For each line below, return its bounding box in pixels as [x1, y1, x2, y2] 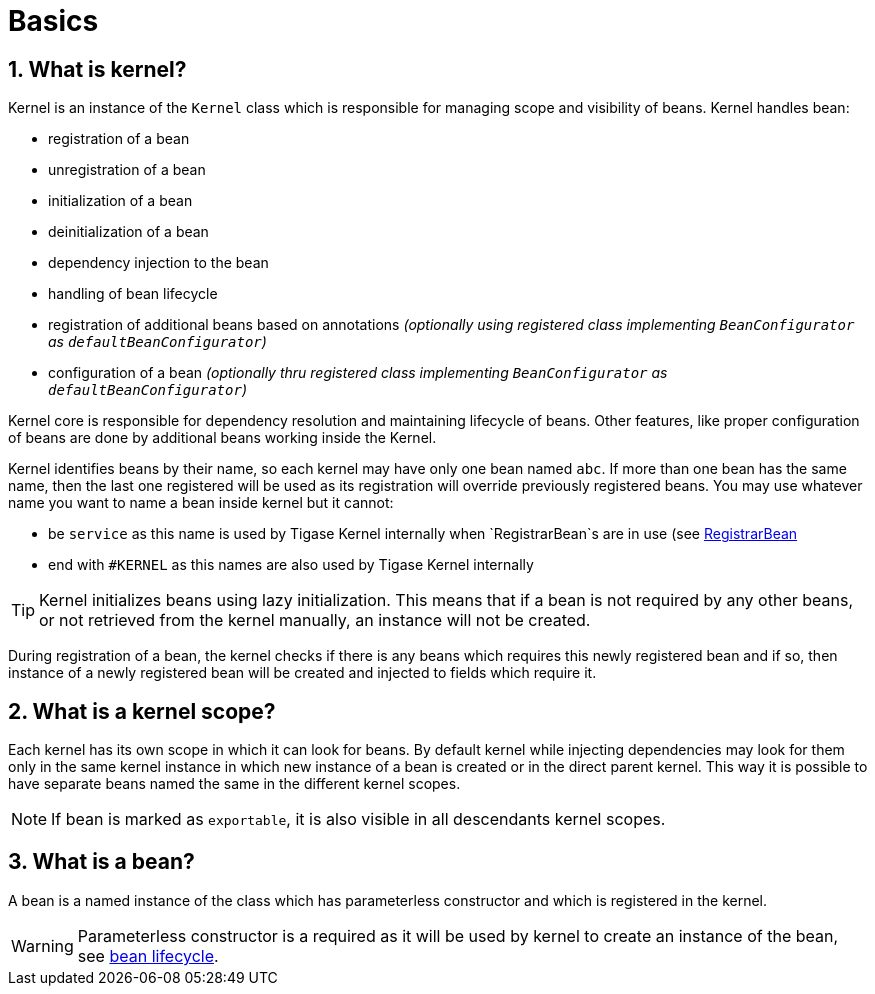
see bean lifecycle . [77, 945, 219, 966]
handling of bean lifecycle [48, 285, 218, 303]
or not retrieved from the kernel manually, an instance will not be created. [39, 610, 591, 631]
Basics [8, 4, 99, 38]
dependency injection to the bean [48, 254, 269, 272]
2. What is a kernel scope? [8, 698, 276, 724]
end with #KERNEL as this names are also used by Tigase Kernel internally [48, 556, 534, 574]
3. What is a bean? [8, 849, 195, 875]
